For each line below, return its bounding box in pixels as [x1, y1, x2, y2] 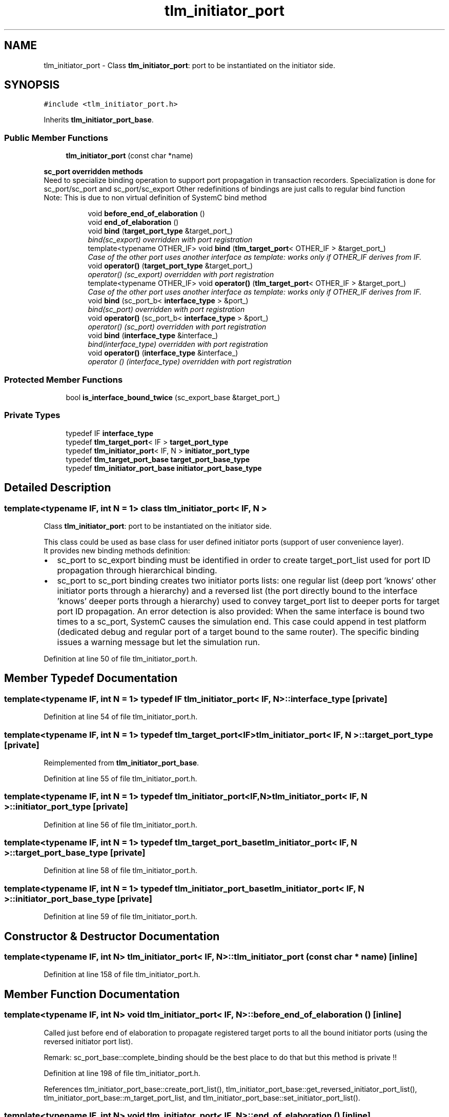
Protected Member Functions [4, 374, 123, 385]
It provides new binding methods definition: [44, 546, 190, 555]
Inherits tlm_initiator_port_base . [44, 115, 154, 125]
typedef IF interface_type [66, 428, 154, 438]
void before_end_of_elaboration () [88, 209, 205, 218]
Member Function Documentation [4, 987, 180, 1001]
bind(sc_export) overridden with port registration [88, 235, 253, 244]
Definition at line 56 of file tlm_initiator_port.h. [44, 820, 197, 829]
